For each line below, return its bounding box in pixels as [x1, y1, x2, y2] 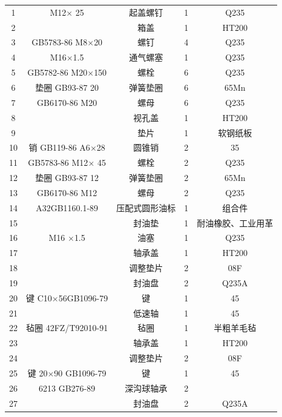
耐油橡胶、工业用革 [197, 216, 274, 229]
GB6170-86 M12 [37, 186, 97, 199]
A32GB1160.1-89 [36, 201, 99, 214]
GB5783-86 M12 [28, 156, 88, 169]
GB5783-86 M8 [31, 36, 88, 48]
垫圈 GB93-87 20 [35, 80, 99, 93]
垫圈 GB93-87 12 [35, 171, 99, 184]
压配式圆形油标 [116, 201, 176, 214]
